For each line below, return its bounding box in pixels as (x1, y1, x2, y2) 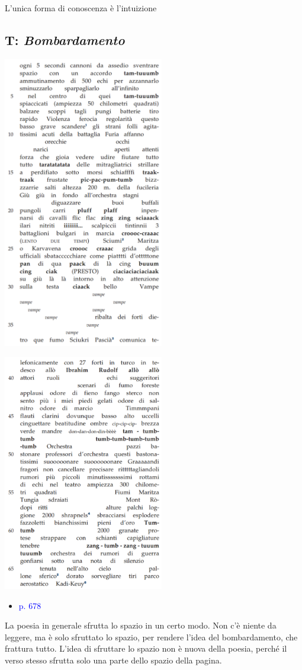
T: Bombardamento (5, 30, 125, 49)
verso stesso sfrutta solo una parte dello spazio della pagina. (5, 653, 222, 666)
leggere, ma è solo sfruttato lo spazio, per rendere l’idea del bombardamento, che (5, 630, 298, 643)
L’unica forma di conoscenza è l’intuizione (5, 2, 157, 14)
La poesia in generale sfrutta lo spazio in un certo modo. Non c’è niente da (5, 619, 277, 631)
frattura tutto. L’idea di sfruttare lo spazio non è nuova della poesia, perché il (5, 642, 287, 655)
